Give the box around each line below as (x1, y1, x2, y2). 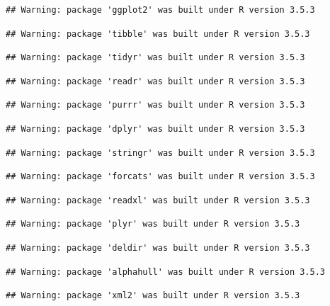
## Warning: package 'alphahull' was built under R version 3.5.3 (6, 266, 326, 277)
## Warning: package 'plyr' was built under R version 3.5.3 (6, 219, 300, 229)
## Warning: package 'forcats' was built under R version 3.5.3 (6, 171, 315, 182)
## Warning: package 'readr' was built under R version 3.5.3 (6, 76, 305, 86)
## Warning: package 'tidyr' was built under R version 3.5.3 (6, 52, 305, 63)
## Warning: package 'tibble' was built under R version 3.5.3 (6, 28, 310, 39)
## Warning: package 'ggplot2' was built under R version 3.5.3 (6, 5, 315, 15)
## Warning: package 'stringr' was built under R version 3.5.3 (6, 147, 315, 158)
